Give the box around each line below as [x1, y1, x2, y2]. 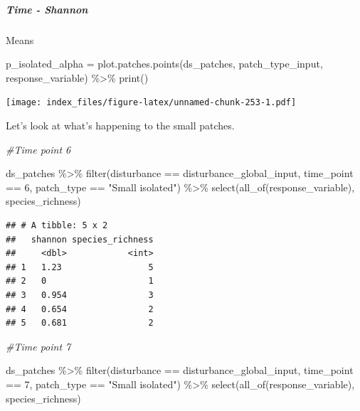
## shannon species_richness [6, 234, 154, 245]
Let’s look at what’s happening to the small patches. [6, 118, 235, 132]
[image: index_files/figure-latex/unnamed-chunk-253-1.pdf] [6, 97, 297, 108]
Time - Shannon [6, 1, 88, 16]
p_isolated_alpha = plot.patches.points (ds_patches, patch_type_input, [6, 56, 323, 71]
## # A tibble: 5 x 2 [6, 220, 108, 230]
